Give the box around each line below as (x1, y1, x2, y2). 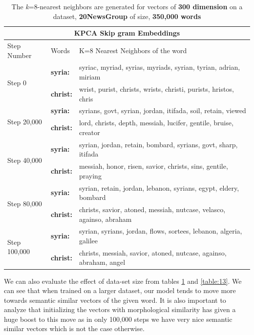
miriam (79, 72, 101, 82)
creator (79, 127, 100, 137)
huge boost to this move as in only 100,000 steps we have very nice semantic (4, 314, 233, 324)
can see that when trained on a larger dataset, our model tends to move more (4, 285, 236, 296)
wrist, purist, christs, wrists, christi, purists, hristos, (79, 83, 234, 94)
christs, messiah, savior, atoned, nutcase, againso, (79, 247, 227, 257)
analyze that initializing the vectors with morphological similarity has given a (4, 304, 236, 315)
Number (7, 50, 32, 60)
